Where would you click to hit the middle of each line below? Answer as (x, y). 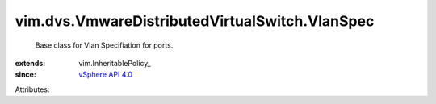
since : (25, 75)
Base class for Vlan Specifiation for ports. (104, 45)
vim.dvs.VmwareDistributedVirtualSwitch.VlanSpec (195, 21)
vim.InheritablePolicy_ (115, 63)
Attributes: (32, 89)
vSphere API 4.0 (106, 75)
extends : (30, 63)
